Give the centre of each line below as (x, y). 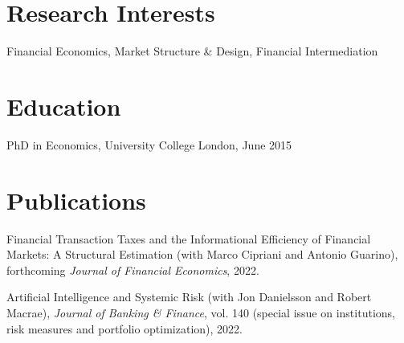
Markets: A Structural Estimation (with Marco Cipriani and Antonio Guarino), (202, 254)
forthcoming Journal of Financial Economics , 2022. (133, 269)
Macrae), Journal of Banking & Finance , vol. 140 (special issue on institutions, (201, 312)
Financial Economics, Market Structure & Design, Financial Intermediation (192, 51)
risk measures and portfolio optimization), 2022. (124, 328)
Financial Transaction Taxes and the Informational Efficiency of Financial (189, 238)
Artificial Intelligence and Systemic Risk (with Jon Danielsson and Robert (189, 297)
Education (64, 106)
